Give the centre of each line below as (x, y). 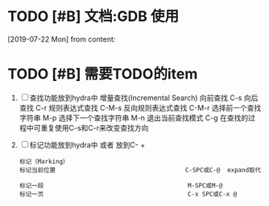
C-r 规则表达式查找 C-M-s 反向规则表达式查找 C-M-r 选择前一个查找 (148, 107)
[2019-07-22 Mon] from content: (62, 39)
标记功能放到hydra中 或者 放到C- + (87, 144)
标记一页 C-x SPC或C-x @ (128, 194)
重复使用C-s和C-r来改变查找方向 (95, 127)
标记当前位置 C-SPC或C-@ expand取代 (140, 170)
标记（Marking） (44, 161)
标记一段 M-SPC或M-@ (121, 185)
